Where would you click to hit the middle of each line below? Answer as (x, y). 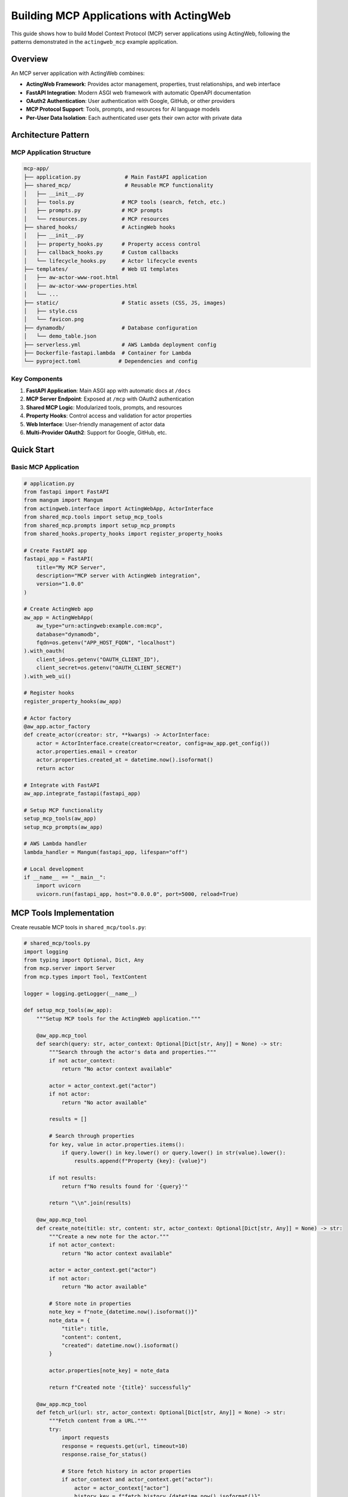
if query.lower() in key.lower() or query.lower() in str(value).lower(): (174, 1152)
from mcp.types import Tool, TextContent (85, 977)
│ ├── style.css (51, 311)
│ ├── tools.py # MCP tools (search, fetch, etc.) (125, 202)
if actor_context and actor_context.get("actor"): (137, 1480)
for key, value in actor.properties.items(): (117, 1144)
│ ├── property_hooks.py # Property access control (112, 244)
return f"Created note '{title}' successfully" (120, 1387)
